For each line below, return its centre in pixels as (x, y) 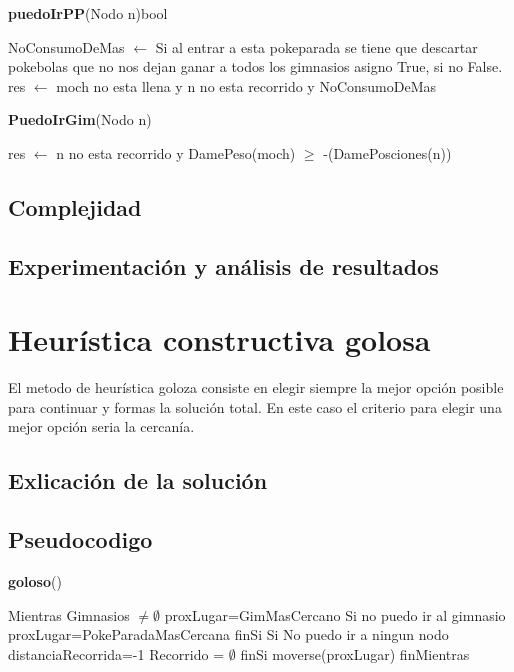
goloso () (35, 581)
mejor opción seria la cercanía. (101, 426)
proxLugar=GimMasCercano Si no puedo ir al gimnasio (335, 614)
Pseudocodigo (80, 539)
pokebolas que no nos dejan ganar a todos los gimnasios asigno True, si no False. (255, 66)
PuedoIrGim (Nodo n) (80, 119)
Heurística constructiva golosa (219, 339)
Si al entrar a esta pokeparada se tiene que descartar (316, 46)
